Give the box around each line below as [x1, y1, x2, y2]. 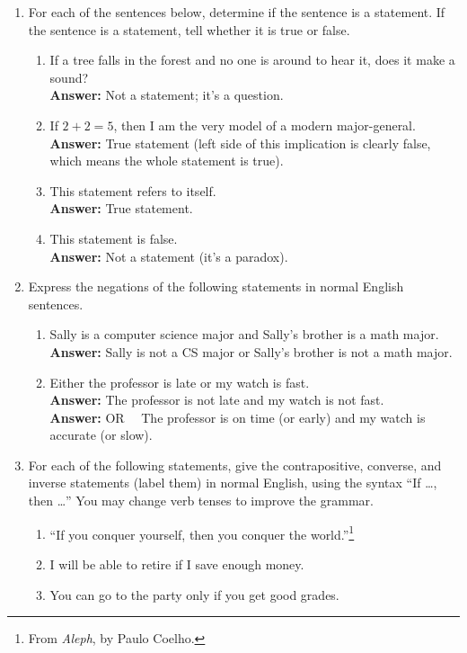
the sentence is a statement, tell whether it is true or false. [28, 20, 350, 39]
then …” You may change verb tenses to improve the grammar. [28, 491, 374, 510]
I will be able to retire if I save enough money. [49, 554, 304, 573]
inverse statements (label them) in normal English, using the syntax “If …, [28, 473, 437, 492]
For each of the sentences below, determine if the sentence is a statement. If [28, 3, 445, 21]
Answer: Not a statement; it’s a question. [49, 85, 284, 104]
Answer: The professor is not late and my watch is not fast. [49, 390, 384, 409]
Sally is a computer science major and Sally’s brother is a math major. [49, 325, 439, 344]
